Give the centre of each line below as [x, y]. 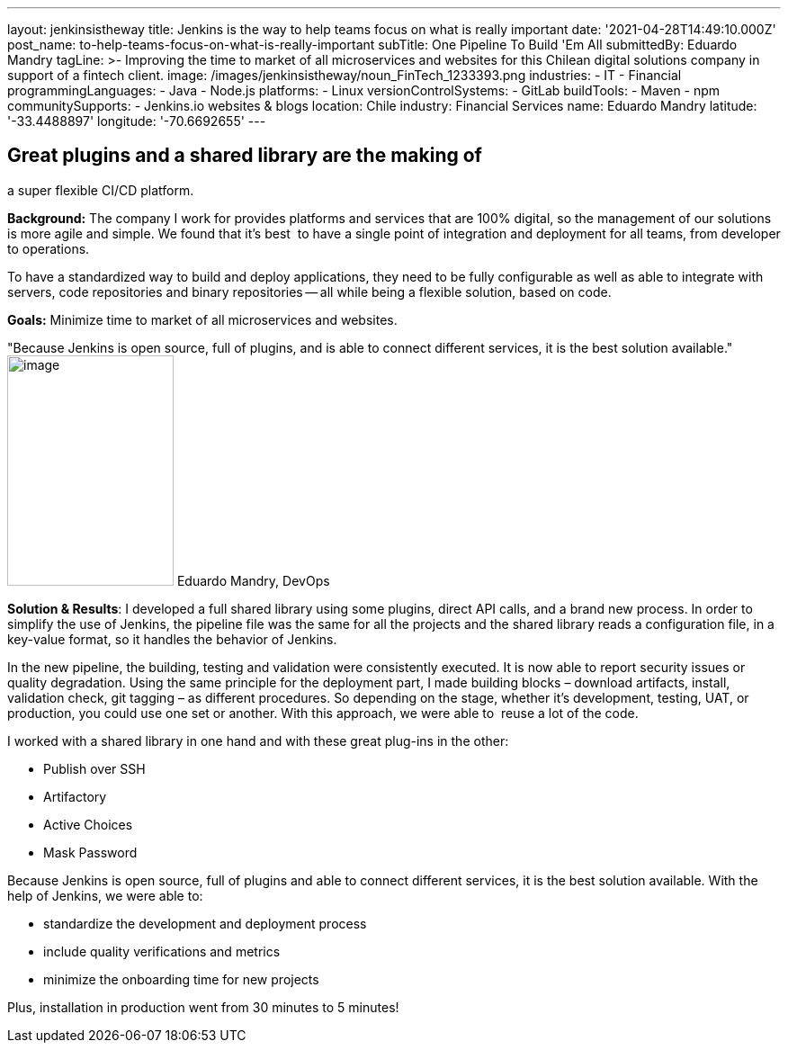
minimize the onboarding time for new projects [181, 979]
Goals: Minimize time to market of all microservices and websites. [202, 319]
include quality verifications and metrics [162, 951]
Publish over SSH [94, 768]
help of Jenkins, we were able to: [105, 895]
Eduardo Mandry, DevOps [253, 580]
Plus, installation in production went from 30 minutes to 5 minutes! [203, 1007]
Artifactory [75, 796]
